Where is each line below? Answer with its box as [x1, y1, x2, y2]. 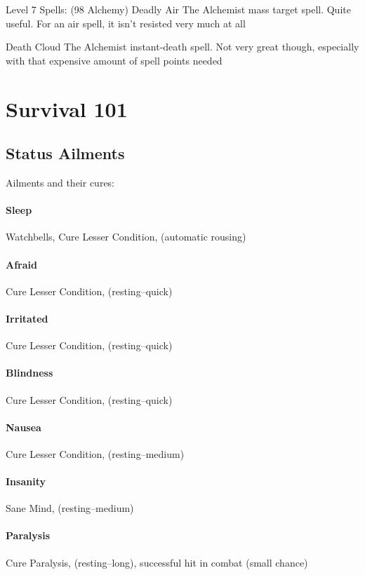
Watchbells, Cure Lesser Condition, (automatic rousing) [6, 229, 246, 244]
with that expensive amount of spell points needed [6, 53, 223, 67]
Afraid [6, 257, 37, 271]
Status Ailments [6, 142, 125, 164]
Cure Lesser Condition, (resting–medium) [6, 446, 185, 461]
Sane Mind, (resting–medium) [6, 501, 134, 515]
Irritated [6, 311, 48, 325]
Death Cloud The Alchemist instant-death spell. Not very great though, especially [6, 39, 359, 54]
